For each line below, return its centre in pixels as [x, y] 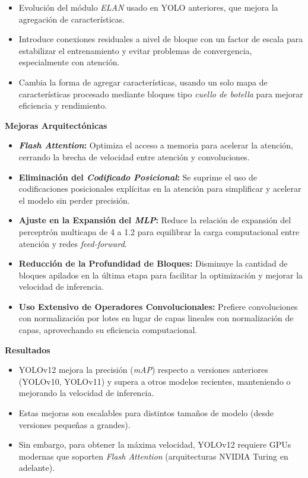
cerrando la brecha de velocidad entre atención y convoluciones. [134, 156]
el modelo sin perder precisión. [74, 200]
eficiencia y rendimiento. [63, 105]
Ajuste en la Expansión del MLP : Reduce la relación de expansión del [155, 220]
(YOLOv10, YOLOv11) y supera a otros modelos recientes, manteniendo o [155, 381]
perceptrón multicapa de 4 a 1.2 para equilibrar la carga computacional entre [159, 231]
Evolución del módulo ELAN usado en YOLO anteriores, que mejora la [148, 7]
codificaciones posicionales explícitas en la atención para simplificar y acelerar [160, 189]
